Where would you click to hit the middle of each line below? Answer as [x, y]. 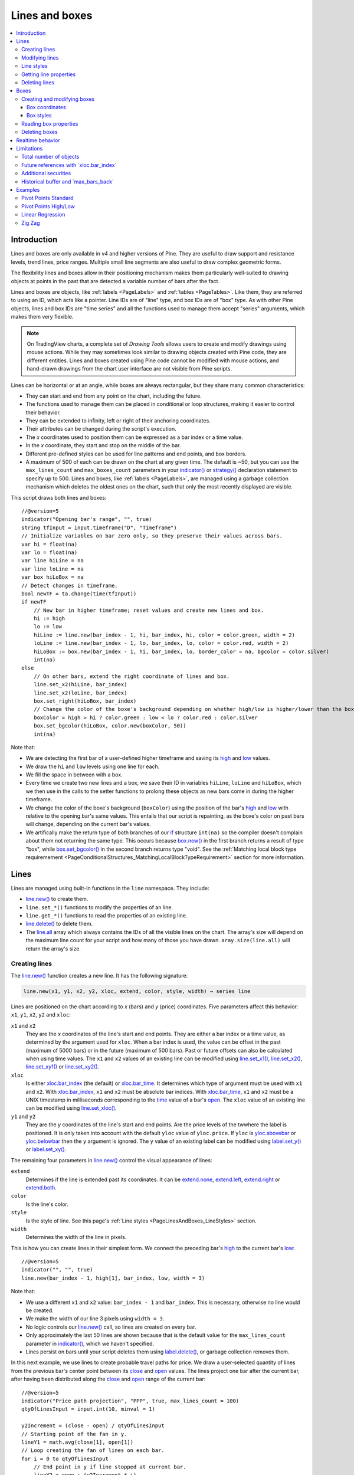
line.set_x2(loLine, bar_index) [80, 693]
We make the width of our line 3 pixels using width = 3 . [95, 1319]
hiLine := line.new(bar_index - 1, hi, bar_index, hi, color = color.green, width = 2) [164, 635]
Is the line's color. [47, 1204]
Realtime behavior [38, 140]
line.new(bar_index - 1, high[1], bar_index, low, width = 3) [113, 1278]
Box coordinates [46, 107]
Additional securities [46, 173]
